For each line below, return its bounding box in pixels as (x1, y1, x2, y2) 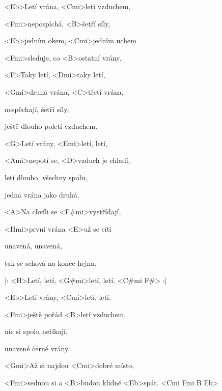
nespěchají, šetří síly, (5, 103, 69, 114)
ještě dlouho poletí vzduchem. (5, 121, 98, 131)
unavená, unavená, (5, 240, 62, 251)
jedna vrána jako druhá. (5, 189, 79, 200)
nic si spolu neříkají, (5, 326, 68, 337)
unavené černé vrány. (5, 343, 70, 353)
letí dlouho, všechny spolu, (5, 172, 88, 182)
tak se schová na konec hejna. (5, 257, 97, 268)
